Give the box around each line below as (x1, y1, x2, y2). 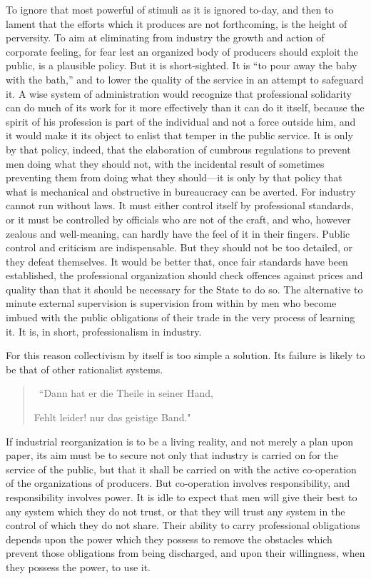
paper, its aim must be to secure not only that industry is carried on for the (6, 448, 338, 463)
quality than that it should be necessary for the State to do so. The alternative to (6, 281, 363, 296)
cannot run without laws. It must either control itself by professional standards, (6, 198, 354, 213)
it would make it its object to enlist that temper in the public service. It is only (6, 128, 353, 143)
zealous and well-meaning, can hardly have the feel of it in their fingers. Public (6, 226, 350, 241)
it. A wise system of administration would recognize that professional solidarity (6, 86, 352, 101)
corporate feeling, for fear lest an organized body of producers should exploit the (6, 44, 358, 59)
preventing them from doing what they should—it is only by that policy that (6, 170, 342, 185)
